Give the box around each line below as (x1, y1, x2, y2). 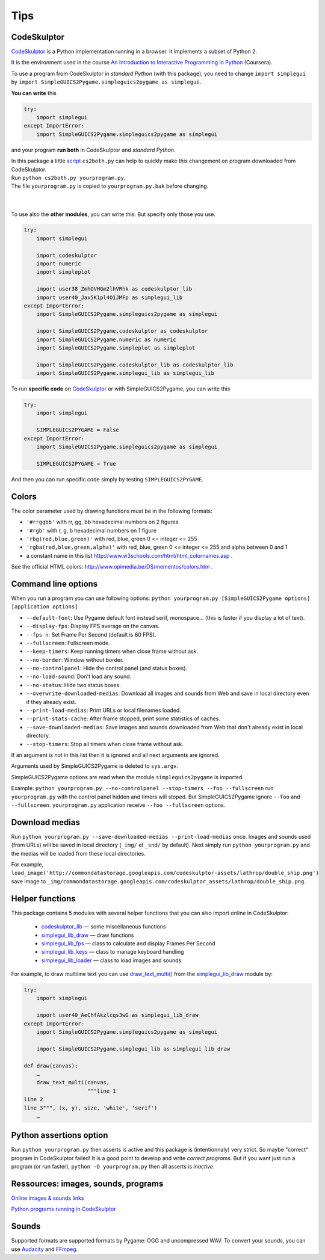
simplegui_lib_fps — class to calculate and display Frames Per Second (41, 939, 216, 947)
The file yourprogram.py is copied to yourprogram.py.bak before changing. (11, 182, 209, 190)
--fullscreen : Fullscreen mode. (26, 639, 111, 646)
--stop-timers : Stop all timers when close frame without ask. (26, 740, 184, 747)
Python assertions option (11, 1130, 108, 1140)
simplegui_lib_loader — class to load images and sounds (41, 957, 182, 964)
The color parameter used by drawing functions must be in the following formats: (11, 507, 213, 514)
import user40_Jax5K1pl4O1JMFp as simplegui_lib (36, 294, 183, 301)
